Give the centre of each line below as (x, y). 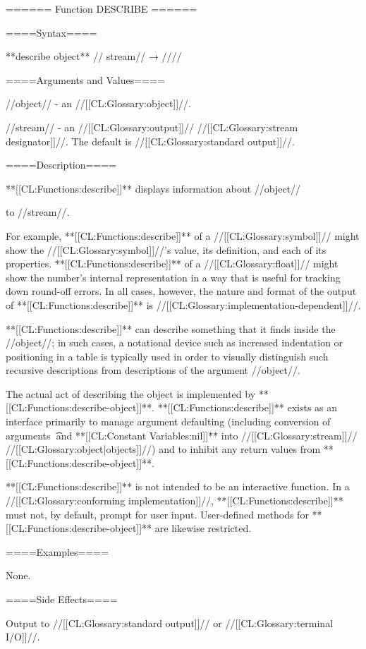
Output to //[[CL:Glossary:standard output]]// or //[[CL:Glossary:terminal (170, 623)
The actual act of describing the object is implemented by (131, 393)
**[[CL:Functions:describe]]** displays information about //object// (153, 188)
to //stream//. (38, 212)
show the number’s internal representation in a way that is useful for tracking (173, 277)
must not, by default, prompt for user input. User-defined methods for (157, 514)
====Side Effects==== (62, 599)
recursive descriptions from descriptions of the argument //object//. (153, 370)
